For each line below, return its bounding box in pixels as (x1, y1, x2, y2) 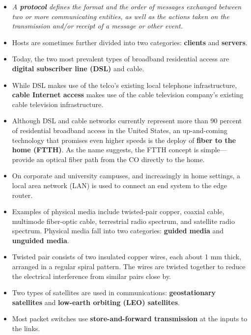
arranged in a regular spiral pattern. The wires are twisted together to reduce (12, 261, 246, 272)
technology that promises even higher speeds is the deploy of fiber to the (12, 135, 236, 145)
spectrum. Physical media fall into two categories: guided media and (12, 225, 224, 236)
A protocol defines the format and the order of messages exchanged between (12, 1, 242, 11)
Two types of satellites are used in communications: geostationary (12, 287, 216, 298)
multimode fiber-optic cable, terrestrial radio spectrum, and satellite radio (12, 216, 235, 226)
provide (12, 154, 34, 164)
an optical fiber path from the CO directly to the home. (36, 154, 205, 164)
